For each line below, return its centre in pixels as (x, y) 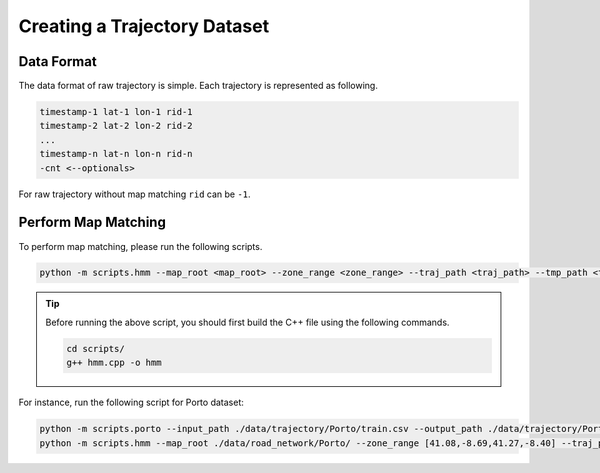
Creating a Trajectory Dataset (144, 26)
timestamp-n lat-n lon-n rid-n (116, 154)
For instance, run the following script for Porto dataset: (131, 402)
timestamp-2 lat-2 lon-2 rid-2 (116, 126)
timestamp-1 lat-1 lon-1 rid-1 (116, 112)
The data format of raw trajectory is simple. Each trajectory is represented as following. (198, 86)
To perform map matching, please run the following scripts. (140, 246)
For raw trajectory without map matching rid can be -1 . (134, 194)
